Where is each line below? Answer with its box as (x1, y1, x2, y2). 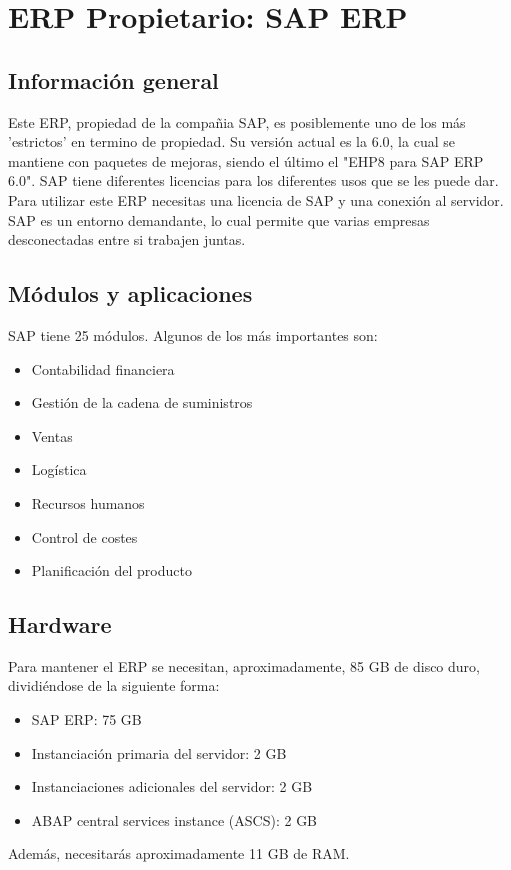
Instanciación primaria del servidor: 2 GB (31, 742, 287, 763)
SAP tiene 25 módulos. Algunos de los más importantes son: (8, 324, 378, 345)
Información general (8, 64, 219, 95)
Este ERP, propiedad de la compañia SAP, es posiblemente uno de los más (8, 111, 466, 132)
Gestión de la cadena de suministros (31, 392, 253, 413)
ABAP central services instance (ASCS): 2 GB (31, 809, 318, 830)
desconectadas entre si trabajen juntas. (8, 229, 246, 250)
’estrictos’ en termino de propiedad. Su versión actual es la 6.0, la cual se (8, 131, 455, 152)
